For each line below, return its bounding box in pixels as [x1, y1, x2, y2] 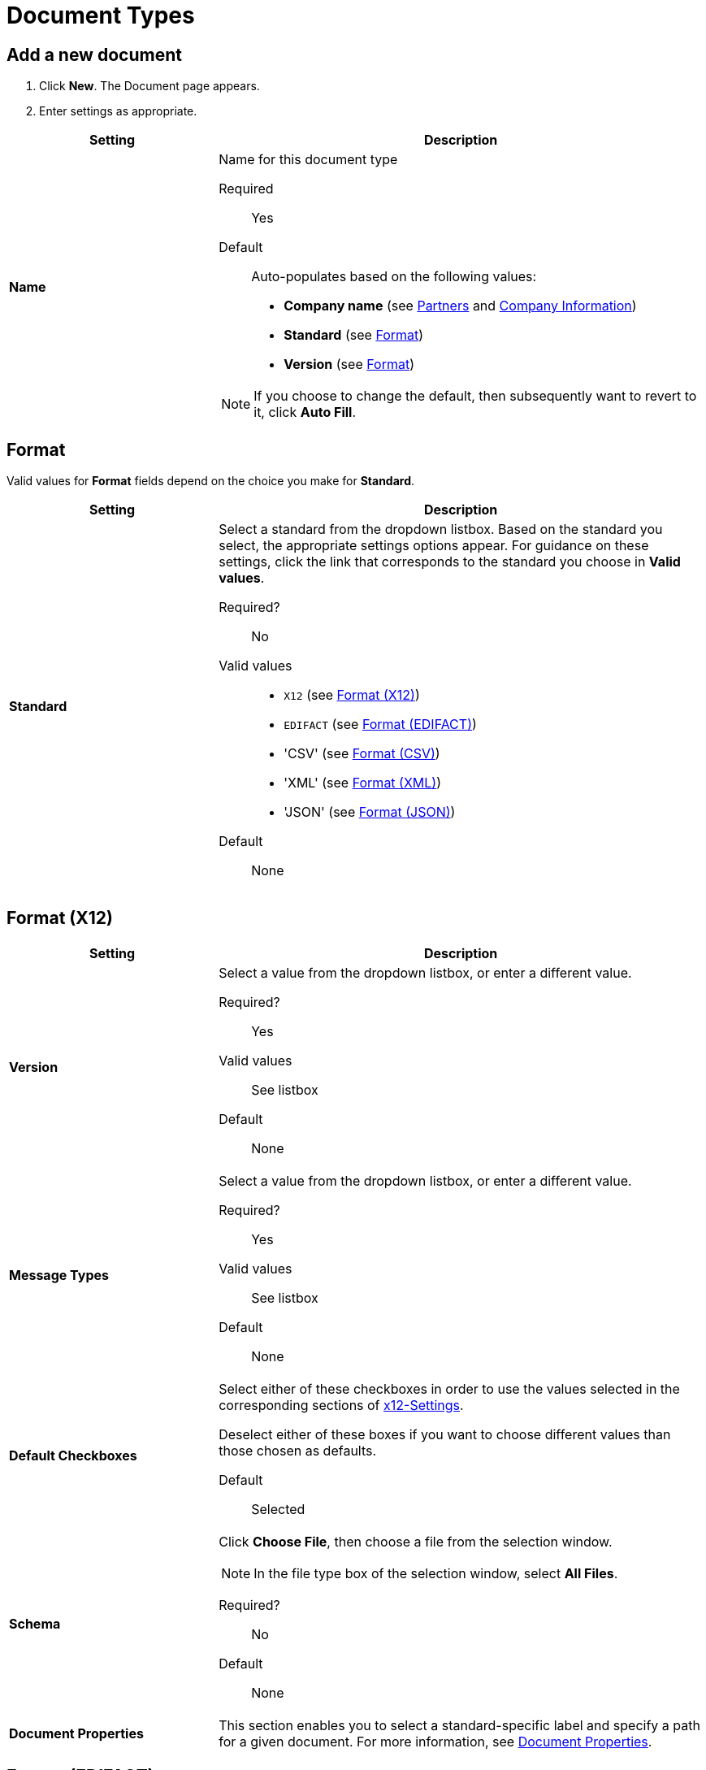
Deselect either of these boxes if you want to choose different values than [219, 1425, 671, 1442]
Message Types [9, 1266, 109, 1283]
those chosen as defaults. [219, 1442, 377, 1459]
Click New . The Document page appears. [39, 79, 260, 93]
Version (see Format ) [284, 356, 414, 373]
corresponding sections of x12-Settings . [219, 1396, 464, 1413]
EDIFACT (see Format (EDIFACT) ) [284, 716, 477, 733]
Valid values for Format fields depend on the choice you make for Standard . [6, 474, 415, 488]
